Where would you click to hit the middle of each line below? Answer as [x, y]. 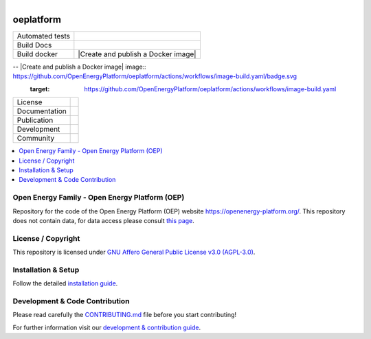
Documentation [42, 111]
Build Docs [34, 45]
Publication [35, 120]
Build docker [37, 54]
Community [36, 139]
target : [40, 89]
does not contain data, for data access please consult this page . [104, 220]
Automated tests [43, 36]
